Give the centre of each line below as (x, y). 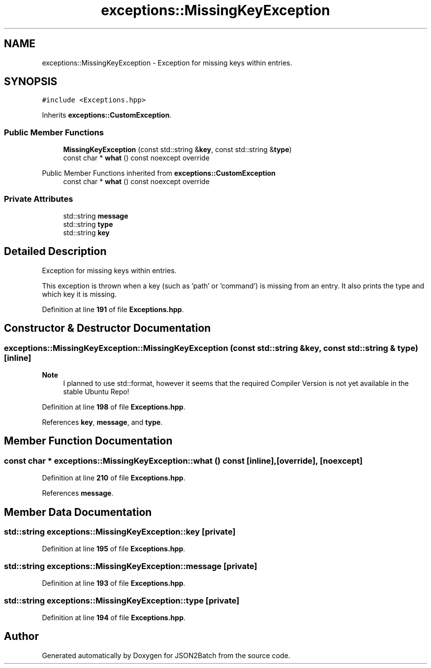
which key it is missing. (79, 294)
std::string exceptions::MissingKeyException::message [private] (131, 566)
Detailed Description (55, 252)
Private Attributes (39, 199)
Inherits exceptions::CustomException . (107, 115)
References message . (78, 493)
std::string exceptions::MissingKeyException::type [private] (122, 600)
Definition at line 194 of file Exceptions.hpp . (114, 617)
